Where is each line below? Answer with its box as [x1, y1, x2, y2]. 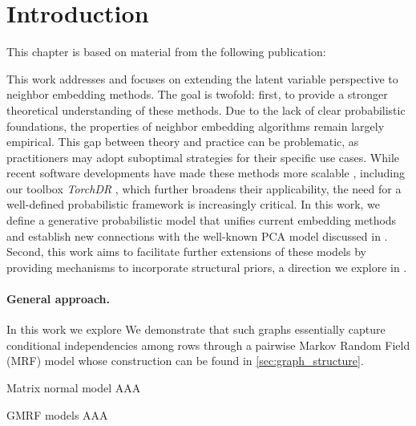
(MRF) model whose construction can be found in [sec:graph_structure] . [6, 352, 364, 369]
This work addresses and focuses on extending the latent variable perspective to [6, 70, 398, 87]
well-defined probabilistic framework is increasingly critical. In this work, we [6, 196, 381, 213]
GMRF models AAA [6, 406, 108, 423]
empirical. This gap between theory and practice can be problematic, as [6, 133, 359, 150]
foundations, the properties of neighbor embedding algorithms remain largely [6, 117, 385, 134]
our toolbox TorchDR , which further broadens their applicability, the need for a [6, 180, 402, 197]
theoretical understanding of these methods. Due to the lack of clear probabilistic [6, 101, 406, 118]
